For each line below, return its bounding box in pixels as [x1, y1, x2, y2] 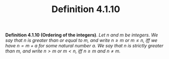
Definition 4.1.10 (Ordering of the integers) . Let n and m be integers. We [5, 32, 158, 38]
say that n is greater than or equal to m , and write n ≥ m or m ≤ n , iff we [5, 37, 158, 43]
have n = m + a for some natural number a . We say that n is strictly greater [5, 43, 164, 49]
